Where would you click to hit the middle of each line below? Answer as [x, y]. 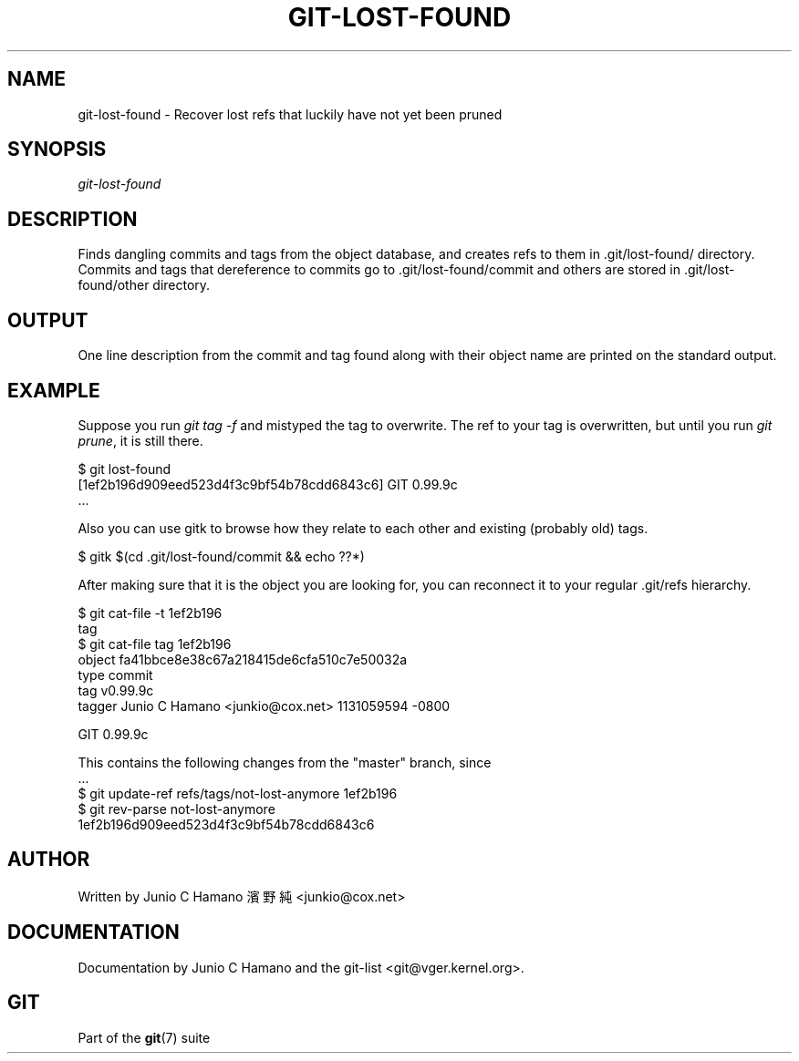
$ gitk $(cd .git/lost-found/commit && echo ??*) [221, 556]
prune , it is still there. [140, 440]
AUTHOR [49, 860]
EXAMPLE [54, 390]
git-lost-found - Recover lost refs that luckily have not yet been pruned [290, 114]
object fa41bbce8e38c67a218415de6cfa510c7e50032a [243, 659]
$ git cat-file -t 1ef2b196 [150, 613]
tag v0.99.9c [116, 690]
